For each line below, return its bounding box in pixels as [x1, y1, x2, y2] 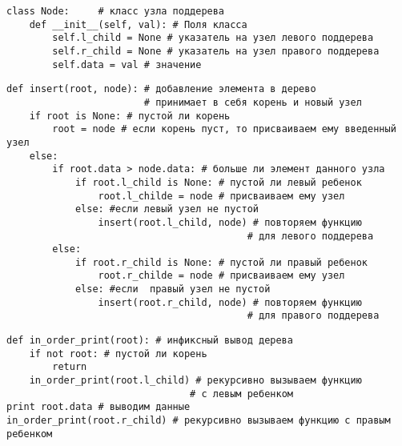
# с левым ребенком [190, 388, 293, 400]
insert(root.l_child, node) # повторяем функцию [98, 216, 362, 228]
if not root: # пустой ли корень [29, 348, 207, 360]
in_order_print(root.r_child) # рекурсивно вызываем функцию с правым [6, 415, 391, 427]
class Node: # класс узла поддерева [6, 6, 225, 17]
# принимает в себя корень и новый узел [143, 96, 362, 108]
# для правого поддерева [247, 310, 380, 322]
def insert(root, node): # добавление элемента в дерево [6, 83, 316, 95]
